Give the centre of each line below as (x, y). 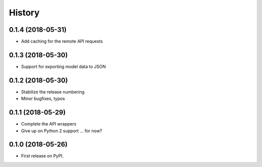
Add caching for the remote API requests (62, 42)
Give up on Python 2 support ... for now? (62, 131)
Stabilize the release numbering (53, 92)
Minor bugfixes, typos (43, 98)
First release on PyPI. (42, 156)
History (24, 13)
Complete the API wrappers (49, 124)
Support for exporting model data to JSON (64, 66)
